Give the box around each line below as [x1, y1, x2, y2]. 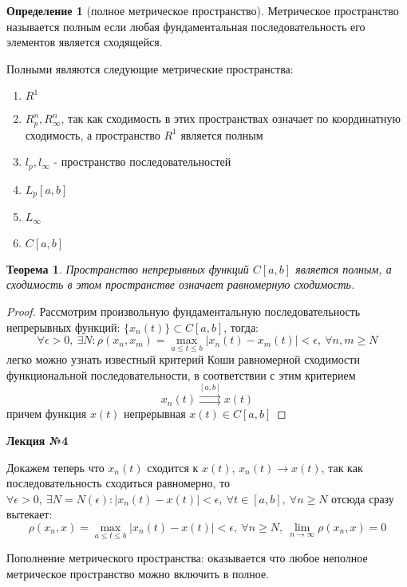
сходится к [147, 459, 199, 475]
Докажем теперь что [6, 459, 105, 475]
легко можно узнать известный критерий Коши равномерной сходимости [6, 351, 360, 368]
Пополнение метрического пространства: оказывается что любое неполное [6, 550, 368, 566]
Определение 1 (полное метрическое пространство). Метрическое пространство [6, 2, 399, 18]
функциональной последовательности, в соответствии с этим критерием [6, 366, 356, 383]
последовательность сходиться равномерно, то [6, 475, 231, 491]
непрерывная [124, 405, 186, 422]
